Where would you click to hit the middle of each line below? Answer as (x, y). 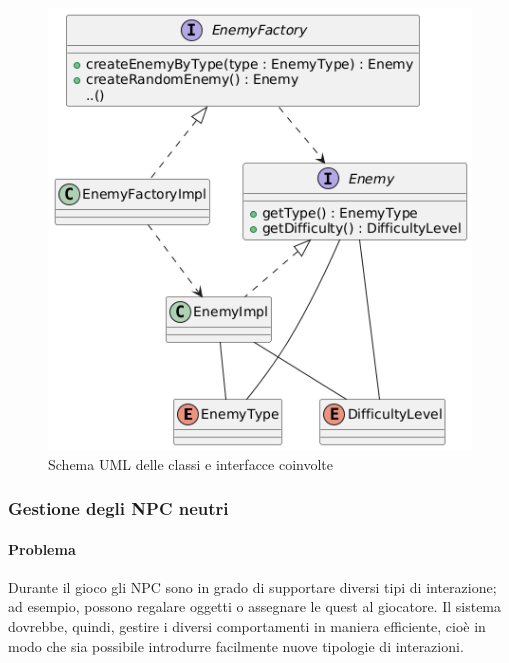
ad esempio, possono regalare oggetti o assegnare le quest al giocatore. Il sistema (255, 606)
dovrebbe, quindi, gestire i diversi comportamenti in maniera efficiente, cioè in (247, 626)
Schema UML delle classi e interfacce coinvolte (190, 463)
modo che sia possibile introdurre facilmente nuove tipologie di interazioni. (236, 645)
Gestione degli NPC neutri (118, 508)
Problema (42, 548)
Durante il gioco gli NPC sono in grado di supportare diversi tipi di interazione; (252, 586)
